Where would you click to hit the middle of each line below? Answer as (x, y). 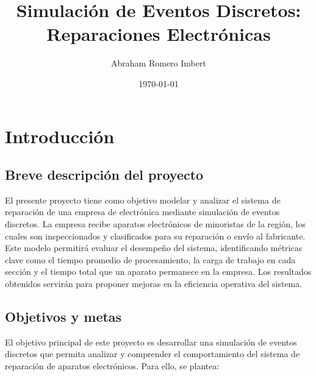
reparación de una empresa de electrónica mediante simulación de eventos (142, 212)
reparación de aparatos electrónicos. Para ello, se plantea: (112, 366)
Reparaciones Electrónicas (159, 34)
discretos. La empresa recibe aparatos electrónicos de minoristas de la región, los (155, 224)
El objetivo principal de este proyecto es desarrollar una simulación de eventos (151, 342)
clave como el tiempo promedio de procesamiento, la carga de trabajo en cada (150, 259)
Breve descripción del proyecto (104, 175)
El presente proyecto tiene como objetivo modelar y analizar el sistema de (143, 200)
